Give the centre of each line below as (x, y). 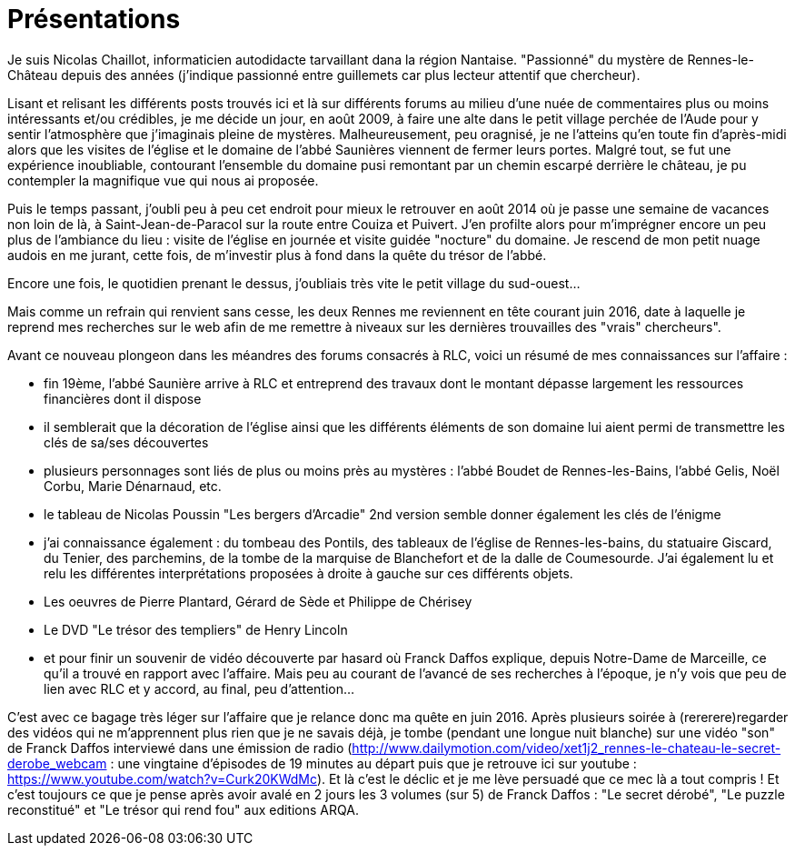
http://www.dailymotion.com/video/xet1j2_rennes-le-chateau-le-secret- (566, 748)
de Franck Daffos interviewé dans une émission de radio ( (180, 748)
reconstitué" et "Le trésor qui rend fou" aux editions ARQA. (183, 809)
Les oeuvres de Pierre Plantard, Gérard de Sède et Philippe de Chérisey (258, 601)
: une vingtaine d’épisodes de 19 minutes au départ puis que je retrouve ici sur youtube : (373, 763)
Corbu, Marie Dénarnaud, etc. (133, 486)
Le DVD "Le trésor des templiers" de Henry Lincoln (196, 629)
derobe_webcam (57, 763)
